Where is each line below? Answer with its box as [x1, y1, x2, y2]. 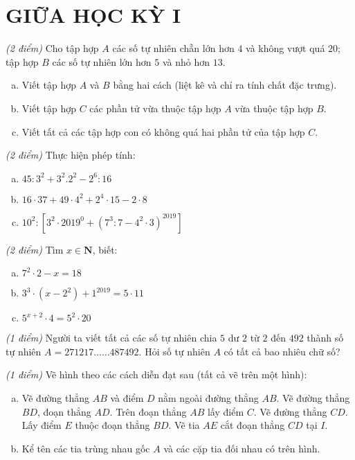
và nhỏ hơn [162, 54, 210, 69]
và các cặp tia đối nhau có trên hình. [163, 441, 320, 455]
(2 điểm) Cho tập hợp [6, 41, 99, 55]
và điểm [110, 391, 144, 405]
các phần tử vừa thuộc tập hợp [89, 100, 221, 115]
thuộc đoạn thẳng [75, 418, 150, 432]
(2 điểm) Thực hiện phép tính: [6, 148, 136, 162]
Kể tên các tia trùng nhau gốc [21, 441, 150, 455]
